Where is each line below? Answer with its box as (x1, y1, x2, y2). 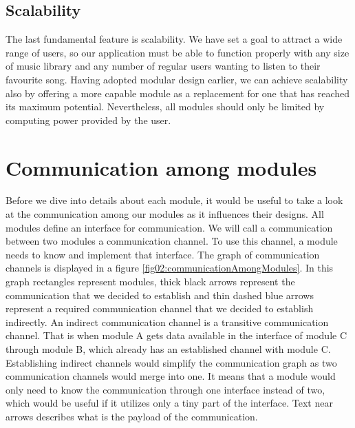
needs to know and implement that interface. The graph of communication (6, 247, 320, 261)
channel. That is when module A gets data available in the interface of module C (6, 328, 347, 343)
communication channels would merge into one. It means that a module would (6, 369, 336, 383)
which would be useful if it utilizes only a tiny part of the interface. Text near (6, 396, 333, 410)
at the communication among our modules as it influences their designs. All (6, 207, 324, 221)
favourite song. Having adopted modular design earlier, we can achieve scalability (6, 72, 348, 86)
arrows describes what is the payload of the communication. (6, 409, 258, 423)
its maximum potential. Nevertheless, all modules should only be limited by (6, 99, 325, 114)
